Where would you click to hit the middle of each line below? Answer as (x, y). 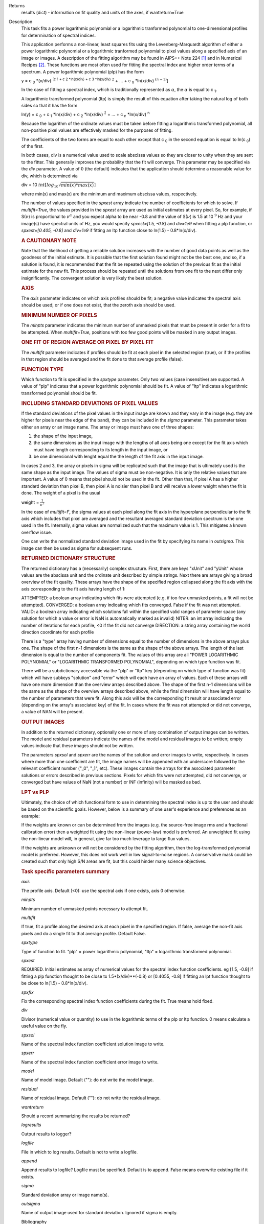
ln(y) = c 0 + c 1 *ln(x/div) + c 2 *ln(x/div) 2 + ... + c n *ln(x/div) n (86, 115)
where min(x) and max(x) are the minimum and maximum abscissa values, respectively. (109, 194)
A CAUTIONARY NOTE (49, 240)
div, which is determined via (49, 176)
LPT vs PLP (35, 792)
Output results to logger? (46, 1134)
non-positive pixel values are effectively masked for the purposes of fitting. (97, 130)
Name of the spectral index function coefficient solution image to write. (93, 1044)
